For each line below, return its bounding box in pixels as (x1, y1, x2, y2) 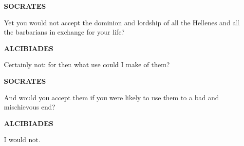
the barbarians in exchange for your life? (4, 27, 125, 37)
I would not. (4, 134, 40, 145)
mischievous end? (4, 102, 56, 112)
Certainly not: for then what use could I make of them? (4, 59, 170, 70)
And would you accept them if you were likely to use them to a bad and (4, 92, 219, 102)
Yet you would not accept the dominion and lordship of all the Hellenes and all (4, 17, 240, 27)
